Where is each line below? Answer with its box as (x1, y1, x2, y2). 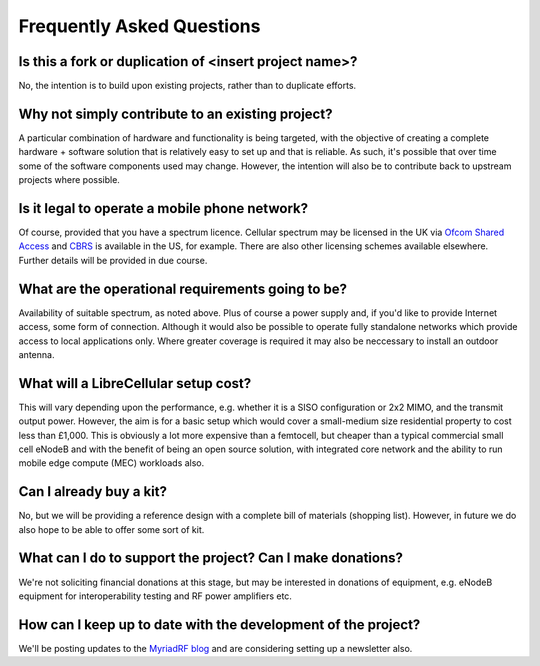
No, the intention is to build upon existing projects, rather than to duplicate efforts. (18, 80, 357, 92)
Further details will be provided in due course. (18, 254, 208, 266)
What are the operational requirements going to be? (18, 280, 348, 297)
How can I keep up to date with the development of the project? (18, 616, 421, 633)
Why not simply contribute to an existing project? (18, 105, 333, 122)
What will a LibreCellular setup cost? (18, 375, 252, 392)
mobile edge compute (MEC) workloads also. (18, 457, 205, 469)
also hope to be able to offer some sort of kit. (18, 523, 205, 535)
